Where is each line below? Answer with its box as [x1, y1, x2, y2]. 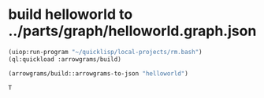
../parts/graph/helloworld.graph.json [8, 22, 257, 40]
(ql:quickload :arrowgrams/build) [8, 55, 122, 64]
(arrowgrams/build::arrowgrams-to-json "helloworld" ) [8, 69, 189, 78]
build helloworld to [8, 5, 133, 24]
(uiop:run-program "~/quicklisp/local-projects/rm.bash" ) [8, 48, 203, 56]
